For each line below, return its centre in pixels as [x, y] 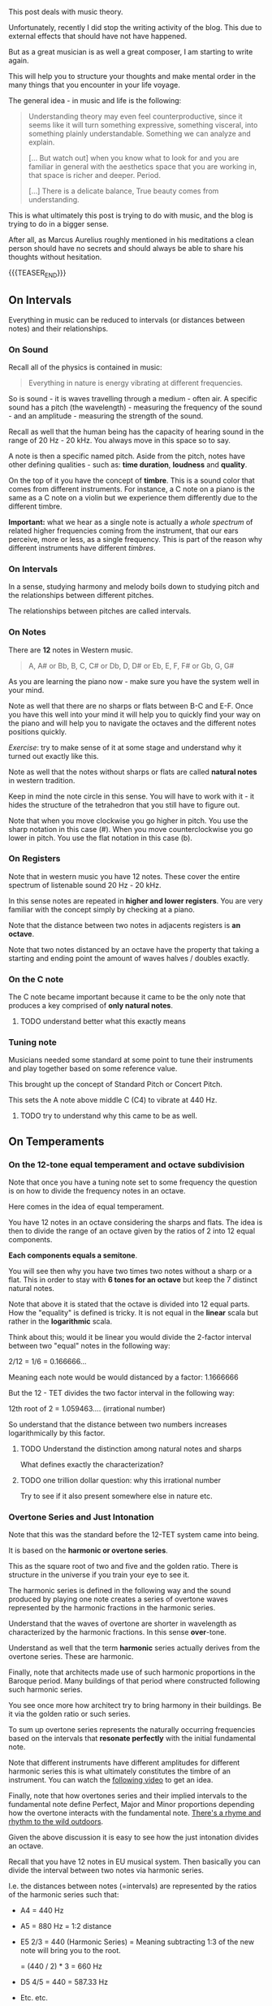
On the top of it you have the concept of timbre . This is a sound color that [132, 480]
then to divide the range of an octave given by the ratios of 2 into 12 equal [132, 1231]
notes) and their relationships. [58, 328]
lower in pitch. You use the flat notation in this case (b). [101, 838]
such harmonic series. [45, 1690]
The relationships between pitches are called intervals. [100, 611]
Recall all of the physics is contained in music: [85, 367]
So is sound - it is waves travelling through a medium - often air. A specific [133, 398]
